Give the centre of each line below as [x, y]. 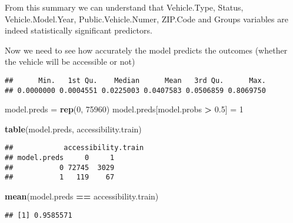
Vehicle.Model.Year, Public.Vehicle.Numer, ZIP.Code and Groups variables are [146, 19]
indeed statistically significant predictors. [79, 30]
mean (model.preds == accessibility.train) [82, 196]
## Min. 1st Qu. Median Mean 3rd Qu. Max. [135, 80]
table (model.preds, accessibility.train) [73, 129]
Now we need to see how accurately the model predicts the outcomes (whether [146, 50]
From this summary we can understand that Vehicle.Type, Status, [124, 7]
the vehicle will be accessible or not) [70, 61]
